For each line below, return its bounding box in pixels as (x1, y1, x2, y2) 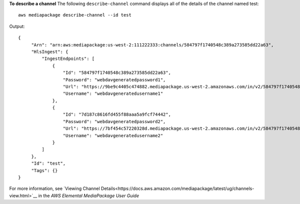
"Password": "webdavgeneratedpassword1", (62, 77, 166, 82)
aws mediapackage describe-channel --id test (18, 12, 132, 18)
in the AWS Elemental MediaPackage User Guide (38, 193, 139, 199)
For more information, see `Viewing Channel (9, 186, 100, 192)
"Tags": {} (31, 168, 58, 173)
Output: (9, 23, 25, 29)
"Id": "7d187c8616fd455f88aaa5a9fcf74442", (62, 112, 171, 117)
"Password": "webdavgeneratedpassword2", (62, 119, 166, 124)
